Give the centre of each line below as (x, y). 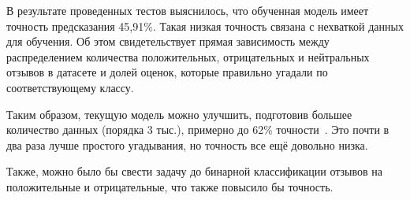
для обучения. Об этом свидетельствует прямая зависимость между (168, 41)
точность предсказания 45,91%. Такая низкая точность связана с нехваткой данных (205, 26)
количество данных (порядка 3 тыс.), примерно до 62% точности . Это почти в (198, 130)
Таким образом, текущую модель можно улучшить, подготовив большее (179, 114)
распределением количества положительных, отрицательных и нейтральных (188, 56)
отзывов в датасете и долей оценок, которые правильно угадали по (167, 72)
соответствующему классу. (70, 87)
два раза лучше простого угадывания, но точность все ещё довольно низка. (187, 144)
